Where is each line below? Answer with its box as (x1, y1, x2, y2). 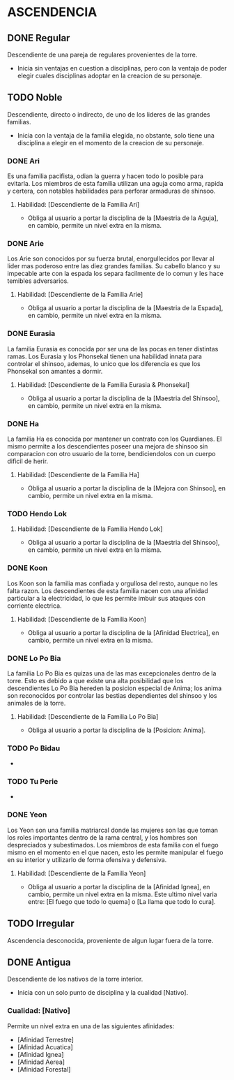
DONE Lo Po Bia (7, 653, 61, 663)
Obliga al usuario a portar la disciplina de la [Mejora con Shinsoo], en (27, 484, 226, 492)
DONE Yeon (7, 810, 47, 819)
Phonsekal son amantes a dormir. (7, 367, 103, 375)
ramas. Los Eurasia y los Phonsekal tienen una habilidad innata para (7, 352, 202, 360)
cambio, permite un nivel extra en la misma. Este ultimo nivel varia (27, 890, 217, 898)
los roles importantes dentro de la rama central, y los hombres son (7, 833, 198, 842)
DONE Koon (7, 563, 48, 573)
